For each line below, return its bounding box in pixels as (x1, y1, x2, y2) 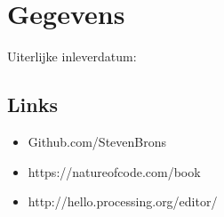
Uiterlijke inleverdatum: (7, 47, 137, 66)
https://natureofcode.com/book (28, 162, 201, 181)
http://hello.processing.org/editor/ (28, 192, 218, 211)
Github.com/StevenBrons (28, 132, 167, 150)
